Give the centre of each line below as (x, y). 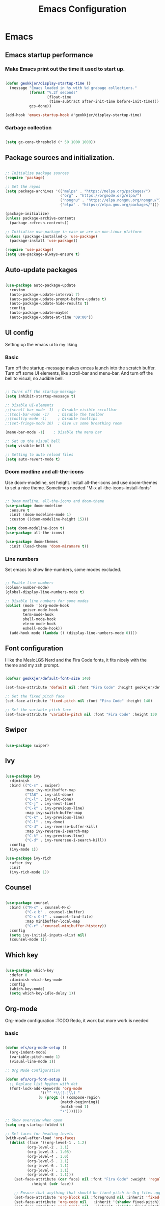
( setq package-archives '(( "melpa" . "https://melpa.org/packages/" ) (78, 191)
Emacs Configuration (82, 9)
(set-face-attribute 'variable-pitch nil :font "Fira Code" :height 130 (81, 714)
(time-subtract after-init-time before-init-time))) (104, 102)
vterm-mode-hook (39, 624)
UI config (19, 333)
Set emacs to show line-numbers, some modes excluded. (63, 570)
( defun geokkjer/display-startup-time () (48, 83)
